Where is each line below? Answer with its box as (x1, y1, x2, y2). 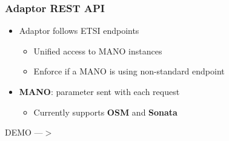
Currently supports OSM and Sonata (33, 105, 178, 118)
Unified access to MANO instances (33, 44, 162, 57)
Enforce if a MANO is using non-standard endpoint (33, 65, 225, 77)
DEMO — (5, 126, 43, 139)
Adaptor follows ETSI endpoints (19, 24, 139, 37)
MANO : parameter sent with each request (19, 85, 180, 97)
